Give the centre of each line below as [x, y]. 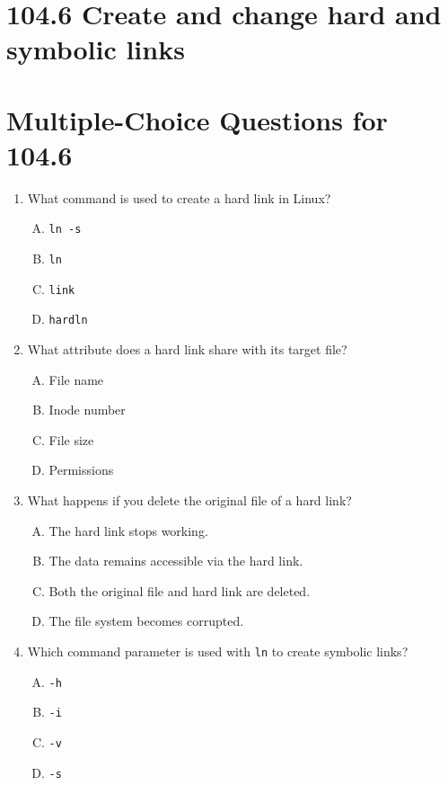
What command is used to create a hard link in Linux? [179, 197]
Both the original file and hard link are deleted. [180, 590]
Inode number [87, 410]
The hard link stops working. [128, 530]
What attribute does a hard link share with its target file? [187, 349]
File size [71, 439]
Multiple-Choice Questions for [197, 119]
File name [76, 379]
